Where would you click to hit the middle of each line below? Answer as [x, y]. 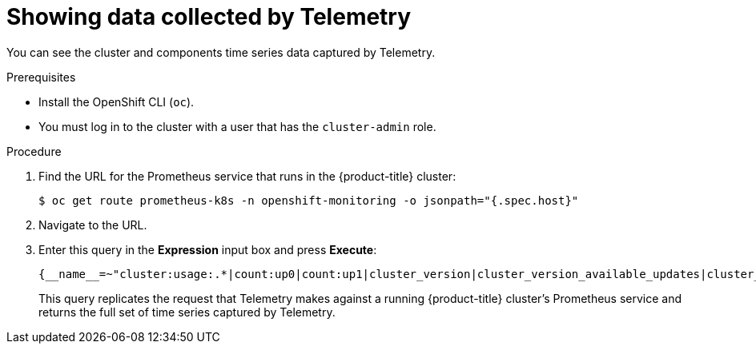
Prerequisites [41, 77]
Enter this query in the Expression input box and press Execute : [208, 249]
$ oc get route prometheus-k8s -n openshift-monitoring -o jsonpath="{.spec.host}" [309, 200]
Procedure [34, 151]
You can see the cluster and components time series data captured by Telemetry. [221, 52]
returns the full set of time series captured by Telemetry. [187, 312]
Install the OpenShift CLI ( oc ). [117, 101]
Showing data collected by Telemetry [209, 17]
